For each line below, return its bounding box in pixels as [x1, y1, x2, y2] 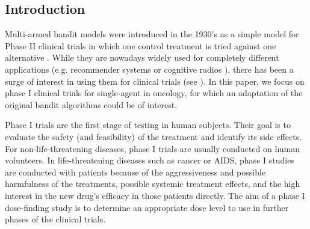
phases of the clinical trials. [5, 213, 106, 225]
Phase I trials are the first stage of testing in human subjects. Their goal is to [5, 118, 291, 131]
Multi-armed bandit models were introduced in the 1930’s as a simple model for [5, 28, 299, 40]
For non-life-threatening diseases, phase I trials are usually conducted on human [5, 142, 300, 154]
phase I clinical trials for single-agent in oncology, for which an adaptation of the [5, 87, 303, 99]
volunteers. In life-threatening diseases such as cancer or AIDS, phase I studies [5, 154, 294, 166]
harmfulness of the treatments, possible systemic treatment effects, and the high [5, 177, 300, 190]
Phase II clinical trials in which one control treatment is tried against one [5, 39, 276, 52]
